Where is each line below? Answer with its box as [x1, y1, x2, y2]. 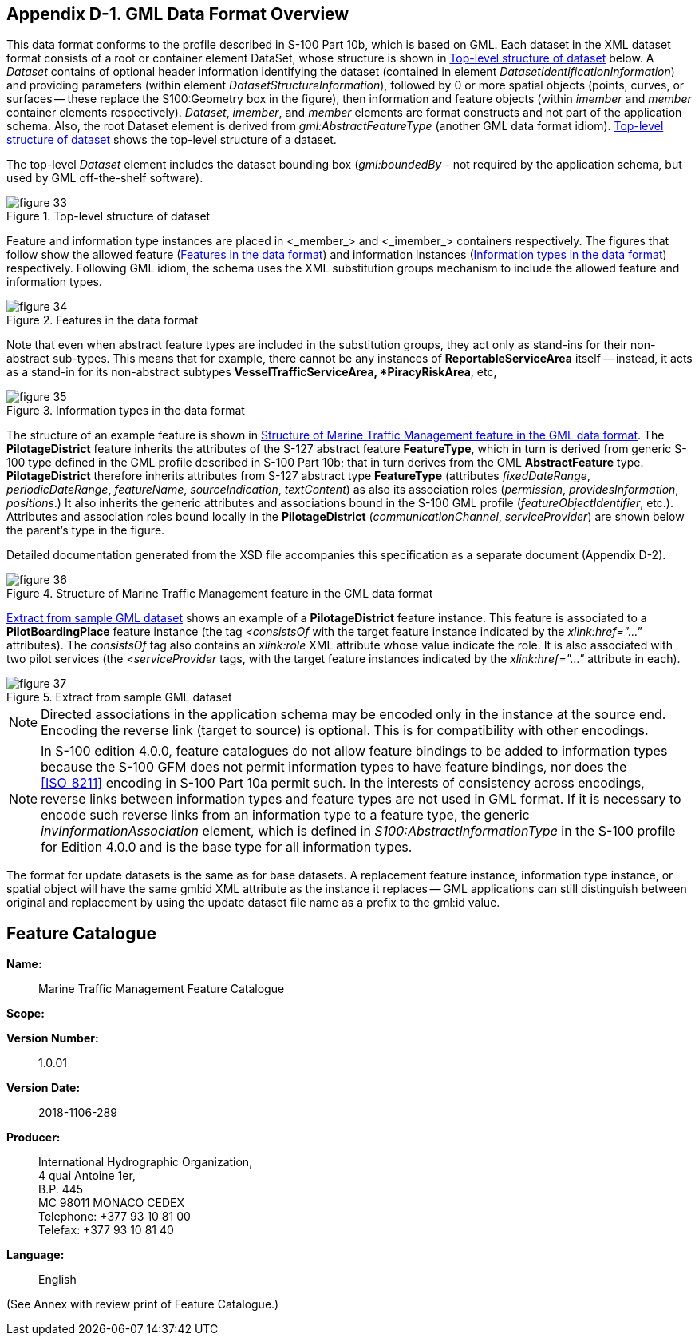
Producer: [6, 1130, 61, 1145]
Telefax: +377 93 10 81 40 [38, 1223, 174, 1237]
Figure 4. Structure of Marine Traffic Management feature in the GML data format [6, 586, 433, 601]
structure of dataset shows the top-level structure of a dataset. [6, 133, 337, 147]
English [38, 1273, 77, 1287]
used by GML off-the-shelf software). [6, 171, 203, 185]
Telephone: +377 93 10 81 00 [38, 1209, 191, 1224]
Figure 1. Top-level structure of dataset [6, 209, 211, 224]
